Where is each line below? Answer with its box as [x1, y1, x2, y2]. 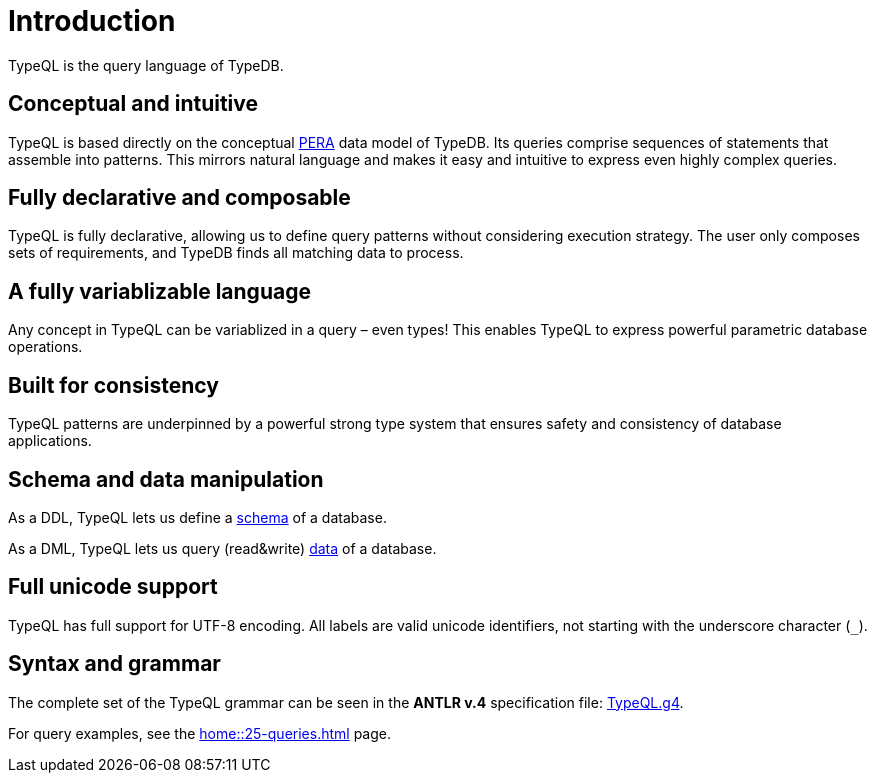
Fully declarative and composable [8, 185, 351, 211]
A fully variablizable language [8, 278, 311, 304]
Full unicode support [8, 574, 218, 600]
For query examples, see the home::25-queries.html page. [8, 724, 391, 742]
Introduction [8, 4, 176, 38]
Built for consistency [8, 372, 219, 398]
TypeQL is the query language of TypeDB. [8, 56, 284, 74]
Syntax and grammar [8, 651, 221, 677]
